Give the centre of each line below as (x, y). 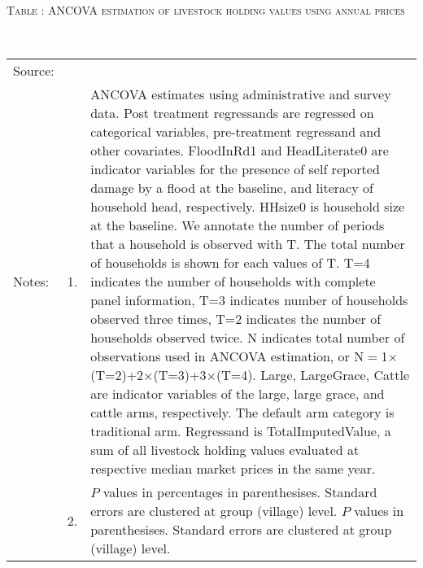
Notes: (31, 282)
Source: (34, 71)
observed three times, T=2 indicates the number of (236, 319)
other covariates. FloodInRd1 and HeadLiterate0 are (240, 151)
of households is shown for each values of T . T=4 (230, 263)
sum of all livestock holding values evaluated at (225, 450)
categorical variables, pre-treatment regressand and (236, 132)
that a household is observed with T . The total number (248, 244)
